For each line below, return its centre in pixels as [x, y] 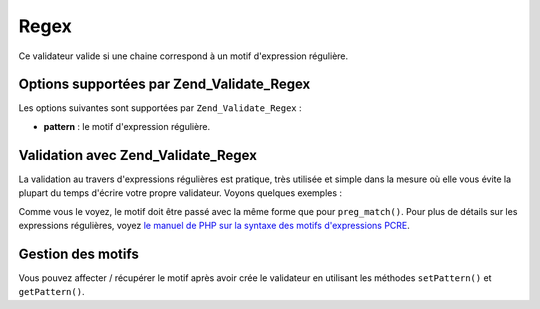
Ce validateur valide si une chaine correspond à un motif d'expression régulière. [183, 56]
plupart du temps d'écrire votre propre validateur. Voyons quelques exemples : [180, 193]
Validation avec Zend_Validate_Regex [137, 155]
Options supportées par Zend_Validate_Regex [164, 84]
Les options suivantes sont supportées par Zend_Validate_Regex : [160, 108]
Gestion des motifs [78, 253]
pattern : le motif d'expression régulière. [126, 126]
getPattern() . [51, 292]
